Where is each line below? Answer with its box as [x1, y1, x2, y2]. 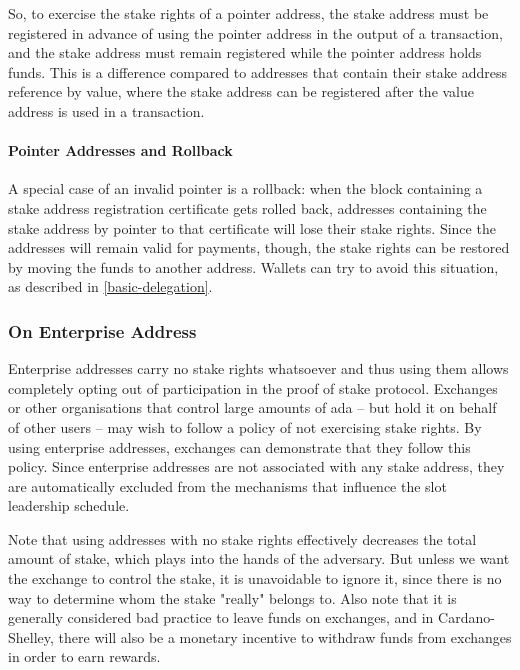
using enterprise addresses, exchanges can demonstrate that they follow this [8, 436, 471, 457]
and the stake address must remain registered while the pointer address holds [8, 42, 482, 63]
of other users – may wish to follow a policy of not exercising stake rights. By [8, 416, 482, 437]
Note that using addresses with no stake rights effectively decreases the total [8, 528, 477, 549]
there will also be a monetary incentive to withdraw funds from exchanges [58, 626, 512, 647]
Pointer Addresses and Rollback [8, 140, 233, 161]
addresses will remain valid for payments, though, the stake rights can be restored [8, 237, 510, 258]
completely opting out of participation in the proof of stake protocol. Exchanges [8, 377, 498, 398]
